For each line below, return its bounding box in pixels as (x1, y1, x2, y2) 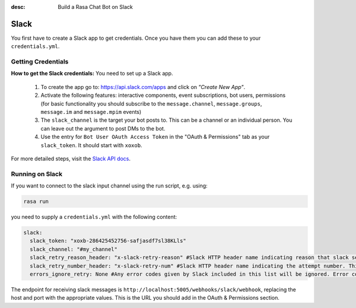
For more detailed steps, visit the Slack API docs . (11, 155, 131, 162)
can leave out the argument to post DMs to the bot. (40, 125, 166, 132)
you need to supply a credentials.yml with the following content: (11, 214, 177, 221)
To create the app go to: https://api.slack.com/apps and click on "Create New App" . (40, 83, 246, 90)
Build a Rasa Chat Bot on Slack (58, 4, 133, 10)
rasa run (23, 198, 49, 205)
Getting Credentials (11, 58, 69, 66)
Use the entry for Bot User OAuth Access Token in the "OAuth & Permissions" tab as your (40, 134, 270, 141)
